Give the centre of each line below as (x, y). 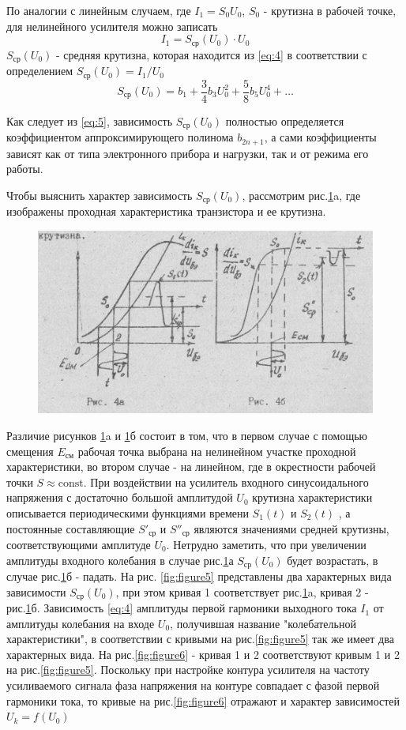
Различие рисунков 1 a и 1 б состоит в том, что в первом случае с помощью (187, 435)
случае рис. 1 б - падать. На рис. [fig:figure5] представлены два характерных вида (199, 576)
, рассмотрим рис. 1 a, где (301, 195)
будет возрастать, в (333, 560)
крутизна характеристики (312, 497)
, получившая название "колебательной (263, 623)
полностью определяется (285, 120)
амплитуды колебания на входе (81, 623)
